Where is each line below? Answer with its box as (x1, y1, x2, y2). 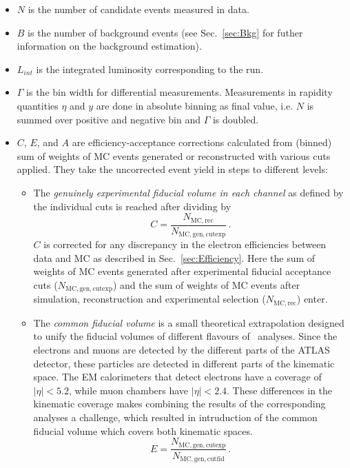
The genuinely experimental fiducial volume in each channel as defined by (33, 185, 344, 199)
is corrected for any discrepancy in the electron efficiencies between (43, 237, 327, 252)
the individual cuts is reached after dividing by (33, 199, 231, 213)
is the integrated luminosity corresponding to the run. (36, 61, 264, 76)
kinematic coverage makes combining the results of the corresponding (33, 396, 326, 411)
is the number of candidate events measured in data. (28, 2, 249, 16)
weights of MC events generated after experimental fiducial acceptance (33, 264, 331, 278)
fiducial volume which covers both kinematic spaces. (33, 423, 253, 438)
